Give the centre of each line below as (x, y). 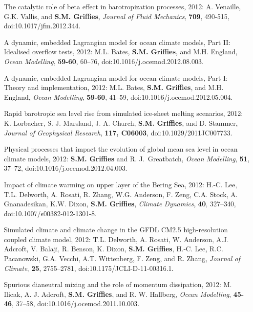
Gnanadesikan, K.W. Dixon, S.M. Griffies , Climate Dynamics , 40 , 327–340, (120, 204)
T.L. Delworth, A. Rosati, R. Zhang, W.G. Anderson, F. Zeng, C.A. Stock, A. (121, 194)
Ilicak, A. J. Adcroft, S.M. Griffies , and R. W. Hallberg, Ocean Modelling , (118, 294)
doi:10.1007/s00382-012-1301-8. (50, 213)
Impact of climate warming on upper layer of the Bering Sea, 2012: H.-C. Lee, (121, 184)
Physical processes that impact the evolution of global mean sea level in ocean (121, 149)
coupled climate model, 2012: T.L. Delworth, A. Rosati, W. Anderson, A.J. (116, 239)
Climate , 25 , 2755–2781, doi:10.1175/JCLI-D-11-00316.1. (89, 268)
